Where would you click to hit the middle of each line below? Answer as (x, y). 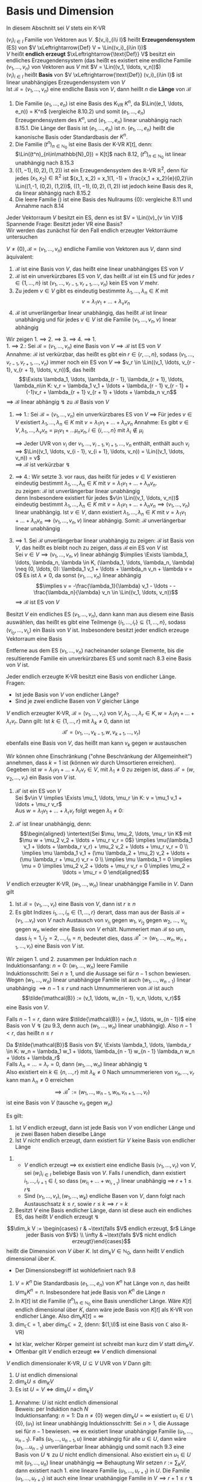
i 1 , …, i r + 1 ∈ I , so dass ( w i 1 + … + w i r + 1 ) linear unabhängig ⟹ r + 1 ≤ (108, 1182)
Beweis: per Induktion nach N (52, 1409)
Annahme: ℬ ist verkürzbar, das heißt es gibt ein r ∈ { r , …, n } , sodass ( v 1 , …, (100, 355)
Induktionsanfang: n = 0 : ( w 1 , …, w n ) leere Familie (67, 966)
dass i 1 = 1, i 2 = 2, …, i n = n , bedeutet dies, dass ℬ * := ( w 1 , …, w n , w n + (101, 938)
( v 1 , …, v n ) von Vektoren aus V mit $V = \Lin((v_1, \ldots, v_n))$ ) (84, 67)
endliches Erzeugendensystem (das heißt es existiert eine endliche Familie (99, 60)
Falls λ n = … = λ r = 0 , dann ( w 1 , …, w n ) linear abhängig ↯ (77, 1065)
